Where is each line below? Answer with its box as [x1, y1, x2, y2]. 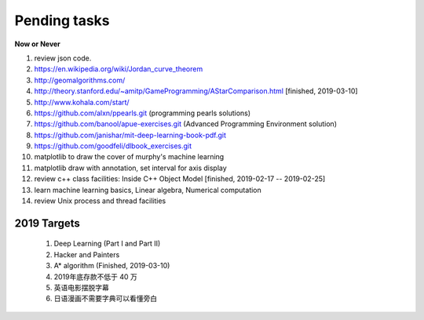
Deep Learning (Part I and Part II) [53, 239, 161, 249]
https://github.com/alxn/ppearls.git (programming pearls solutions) [34, 108, 251, 118]
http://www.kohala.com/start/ [34, 97, 130, 107]
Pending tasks [14, 12, 110, 29]
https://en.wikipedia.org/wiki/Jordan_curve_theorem [34, 64, 203, 74]
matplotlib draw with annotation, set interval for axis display [34, 163, 227, 173]
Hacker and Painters [53, 249, 120, 259]
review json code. [34, 53, 92, 63]
